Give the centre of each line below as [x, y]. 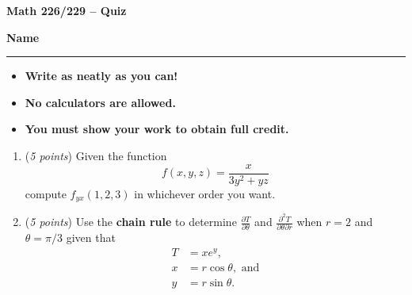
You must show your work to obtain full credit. [157, 129]
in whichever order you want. [205, 193]
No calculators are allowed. [100, 102]
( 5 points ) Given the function [96, 155]
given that [91, 238]
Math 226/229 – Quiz [67, 10]
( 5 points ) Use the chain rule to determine [131, 222]
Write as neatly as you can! [101, 76]
